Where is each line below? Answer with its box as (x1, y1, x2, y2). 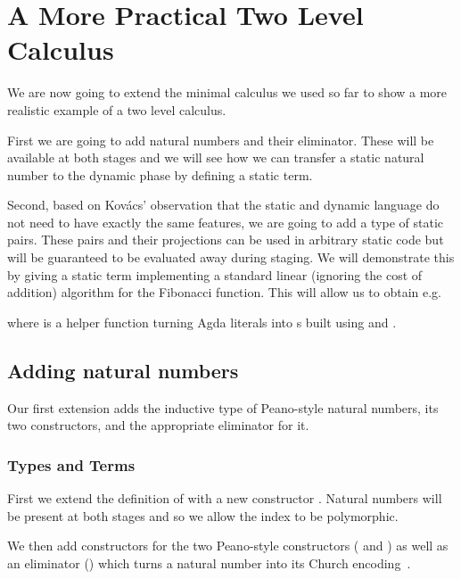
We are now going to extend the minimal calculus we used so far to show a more (7, 83, 448, 102)
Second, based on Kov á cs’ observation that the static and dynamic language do (7, 195, 440, 214)
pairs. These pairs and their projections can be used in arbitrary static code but (7, 230, 444, 249)
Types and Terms (7, 453, 136, 476)
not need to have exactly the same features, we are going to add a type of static (7, 212, 444, 231)
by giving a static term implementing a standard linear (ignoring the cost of (7, 265, 423, 284)
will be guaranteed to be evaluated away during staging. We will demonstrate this (7, 248, 455, 267)
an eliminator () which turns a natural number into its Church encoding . (7, 553, 411, 572)
